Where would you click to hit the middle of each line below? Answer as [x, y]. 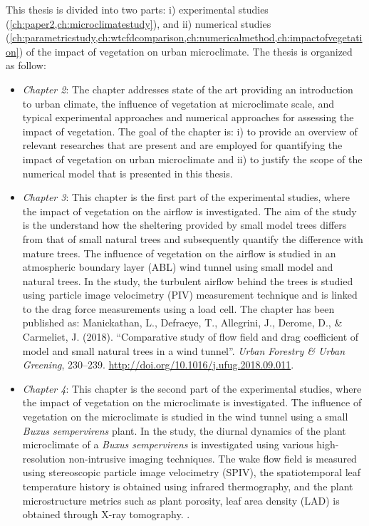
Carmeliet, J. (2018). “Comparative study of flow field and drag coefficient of [191, 337]
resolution [44, 458]
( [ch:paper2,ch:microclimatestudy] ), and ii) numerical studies [139, 23]
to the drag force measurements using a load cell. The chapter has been [178, 308]
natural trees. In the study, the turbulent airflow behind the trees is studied [188, 280]
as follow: [26, 65]
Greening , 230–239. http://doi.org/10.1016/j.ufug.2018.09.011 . [158, 365]
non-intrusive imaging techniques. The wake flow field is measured [213, 458]
